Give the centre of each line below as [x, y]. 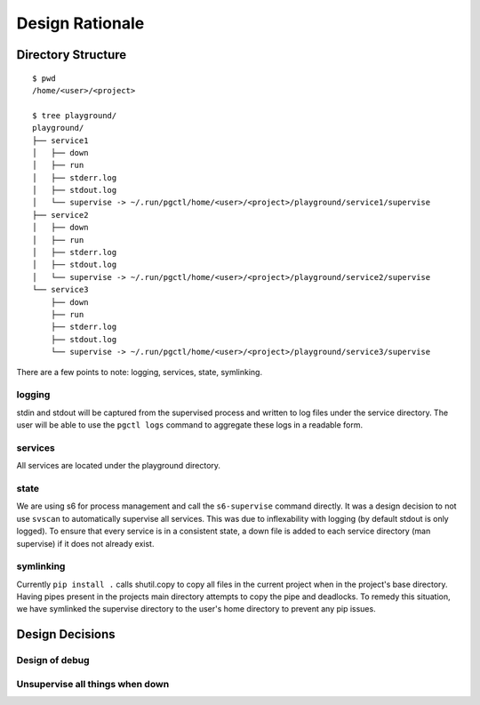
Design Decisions [66, 634]
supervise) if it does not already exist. [85, 543]
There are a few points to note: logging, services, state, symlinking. [139, 372]
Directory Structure [72, 55]
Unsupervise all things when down [93, 684]
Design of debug [53, 661]
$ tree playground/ [75, 115]
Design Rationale [80, 23]
